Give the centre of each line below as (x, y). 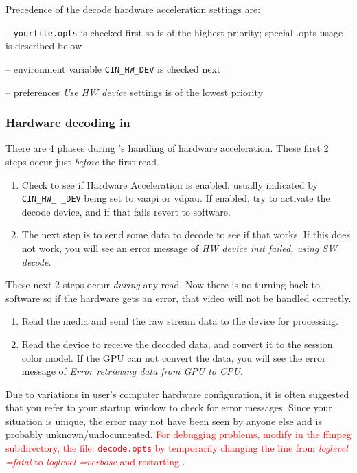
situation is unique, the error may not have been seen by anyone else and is (164, 420)
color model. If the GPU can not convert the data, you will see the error (174, 357)
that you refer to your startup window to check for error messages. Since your (169, 407)
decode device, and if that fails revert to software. (126, 211)
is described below (44, 46)
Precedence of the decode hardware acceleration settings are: (133, 9)
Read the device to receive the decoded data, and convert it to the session (177, 344)
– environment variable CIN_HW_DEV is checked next (113, 68)
